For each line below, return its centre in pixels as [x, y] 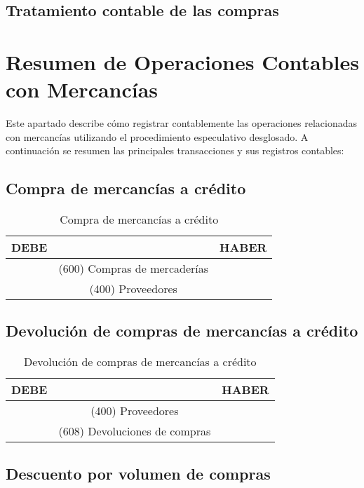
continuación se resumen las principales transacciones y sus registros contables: [175, 150]
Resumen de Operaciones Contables [183, 61]
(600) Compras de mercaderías [134, 269]
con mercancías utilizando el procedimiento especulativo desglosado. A [157, 136]
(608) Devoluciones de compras [135, 431]
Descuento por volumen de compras [138, 473]
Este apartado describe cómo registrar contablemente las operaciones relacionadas [182, 123]
